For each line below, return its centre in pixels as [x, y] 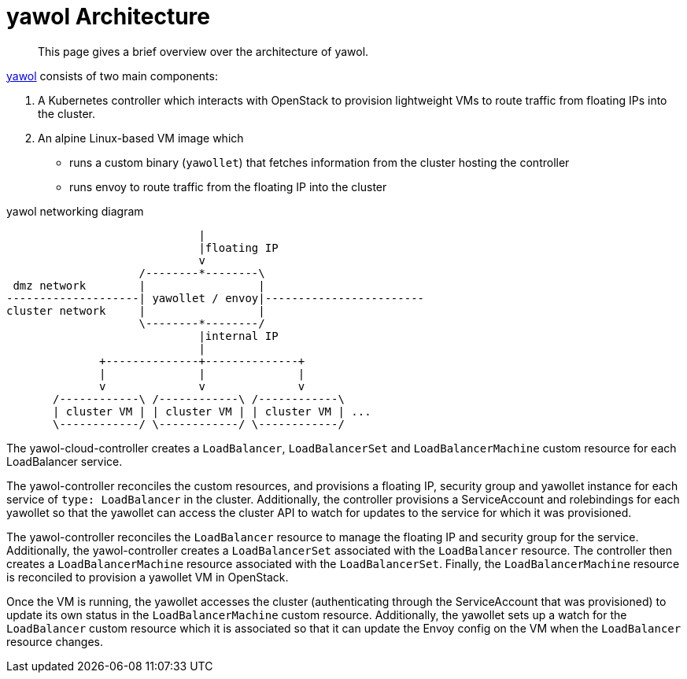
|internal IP [238, 336]
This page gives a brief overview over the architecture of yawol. [203, 51]
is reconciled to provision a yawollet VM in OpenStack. [148, 577]
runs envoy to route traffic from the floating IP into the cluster [228, 186]
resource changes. [55, 641]
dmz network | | [139, 285]
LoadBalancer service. [65, 461]
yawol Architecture [108, 17]
